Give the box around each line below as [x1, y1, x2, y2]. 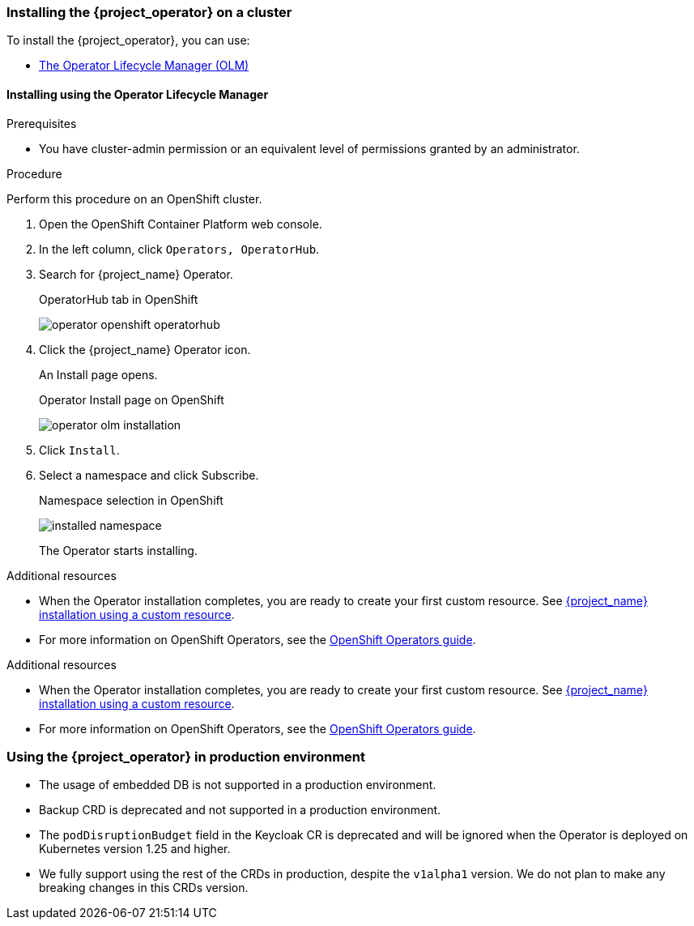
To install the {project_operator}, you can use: [6, 33, 250, 48]
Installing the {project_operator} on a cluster [6, 4, 292, 20]
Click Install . [39, 442, 120, 457]
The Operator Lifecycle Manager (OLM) [39, 58, 249, 73]
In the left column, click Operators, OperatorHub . [39, 241, 320, 256]
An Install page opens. [39, 367, 158, 382]
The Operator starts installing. [39, 543, 198, 557]
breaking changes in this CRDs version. [39, 881, 249, 895]
